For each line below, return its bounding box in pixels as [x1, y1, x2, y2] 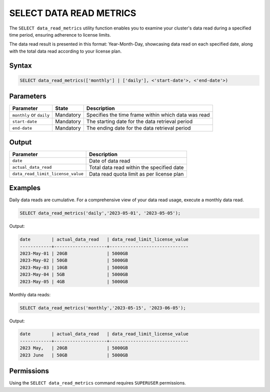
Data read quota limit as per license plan [89, 170, 184, 177]
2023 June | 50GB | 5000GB [19, 352, 128, 358]
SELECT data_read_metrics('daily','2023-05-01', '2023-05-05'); [19, 210, 181, 216]
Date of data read [89, 157, 130, 164]
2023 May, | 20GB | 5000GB [19, 345, 128, 351]
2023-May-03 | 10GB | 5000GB [19, 264, 128, 270]
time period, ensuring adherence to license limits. [9, 32, 111, 38]
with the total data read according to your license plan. [9, 48, 122, 54]
